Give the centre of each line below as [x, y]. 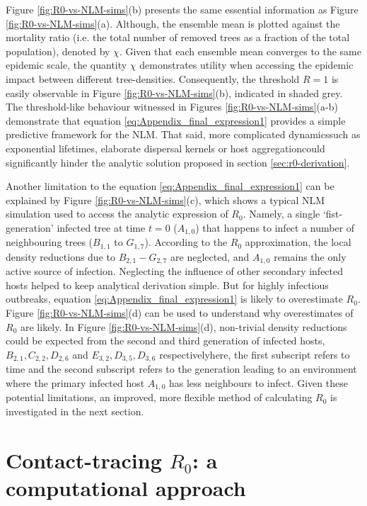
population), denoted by [58, 51]
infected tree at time [101, 227]
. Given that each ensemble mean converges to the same [240, 51]
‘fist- [333, 214]
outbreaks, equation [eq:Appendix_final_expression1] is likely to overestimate [174, 299]
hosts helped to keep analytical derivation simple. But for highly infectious [167, 285]
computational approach [126, 487]
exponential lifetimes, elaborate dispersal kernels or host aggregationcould [165, 148]
